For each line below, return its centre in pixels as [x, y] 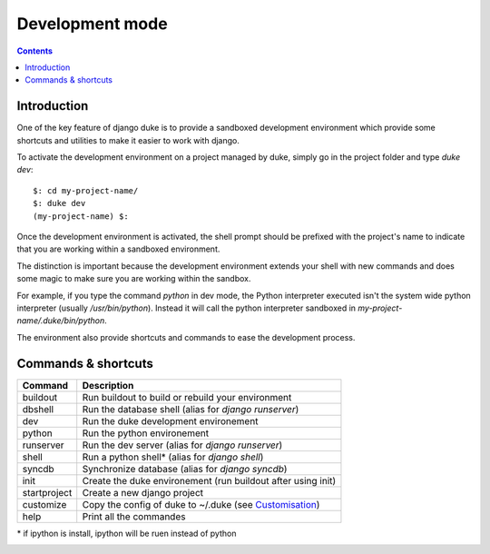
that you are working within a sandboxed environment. [118, 249]
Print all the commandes [134, 516]
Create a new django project [143, 492]
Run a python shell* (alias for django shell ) [173, 457]
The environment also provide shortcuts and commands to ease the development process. [186, 337]
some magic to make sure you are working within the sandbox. [134, 279]
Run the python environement [145, 433]
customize [44, 504]
